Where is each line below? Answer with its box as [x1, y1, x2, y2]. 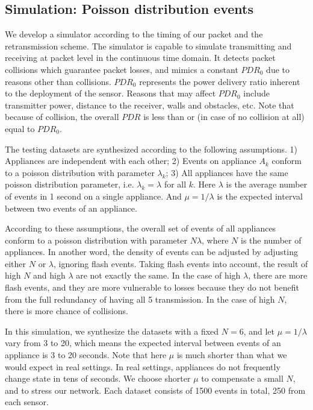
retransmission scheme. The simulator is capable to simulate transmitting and [5, 39, 292, 52]
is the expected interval [217, 189, 303, 202]
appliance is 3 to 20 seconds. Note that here [5, 348, 167, 361]
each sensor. [5, 396, 49, 408]
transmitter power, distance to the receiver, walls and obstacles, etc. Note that [5, 98, 294, 111]
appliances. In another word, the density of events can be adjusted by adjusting [5, 245, 298, 258]
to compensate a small [201, 372, 284, 385]
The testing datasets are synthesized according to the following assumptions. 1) [5, 142, 297, 155]
